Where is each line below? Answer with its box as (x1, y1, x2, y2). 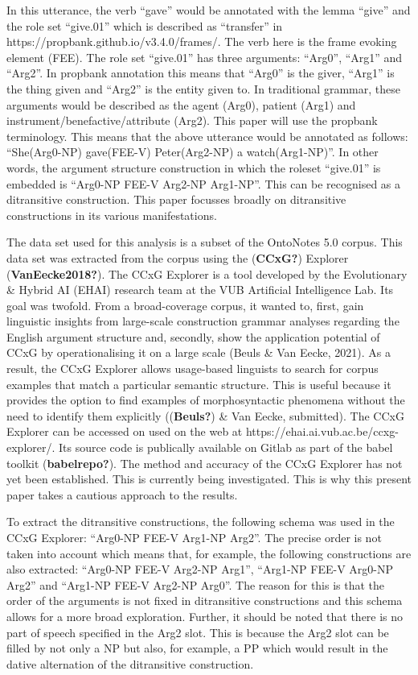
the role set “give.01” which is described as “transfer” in (6, 17, 283, 34)
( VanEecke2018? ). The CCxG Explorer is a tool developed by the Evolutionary (6, 265, 408, 282)
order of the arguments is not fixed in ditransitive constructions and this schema (6, 592, 403, 609)
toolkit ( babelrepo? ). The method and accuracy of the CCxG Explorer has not (6, 454, 403, 471)
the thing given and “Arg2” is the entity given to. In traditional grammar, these (6, 80, 400, 97)
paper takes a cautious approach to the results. (6, 486, 238, 503)
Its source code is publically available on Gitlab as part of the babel (59, 439, 393, 456)
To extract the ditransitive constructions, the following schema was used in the (6, 513, 395, 530)
